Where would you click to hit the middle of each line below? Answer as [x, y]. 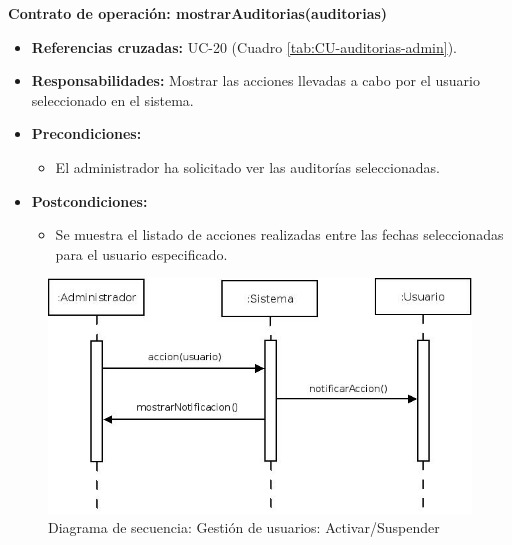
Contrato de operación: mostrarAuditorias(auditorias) [198, 13]
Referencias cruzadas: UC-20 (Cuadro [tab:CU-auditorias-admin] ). [244, 46]
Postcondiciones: [89, 200]
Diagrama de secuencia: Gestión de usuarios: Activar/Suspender [244, 527]
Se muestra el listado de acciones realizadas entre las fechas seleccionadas [279, 234]
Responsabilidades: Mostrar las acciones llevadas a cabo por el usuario [255, 80]
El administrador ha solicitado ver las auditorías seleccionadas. [247, 166]
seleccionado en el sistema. [112, 99]
